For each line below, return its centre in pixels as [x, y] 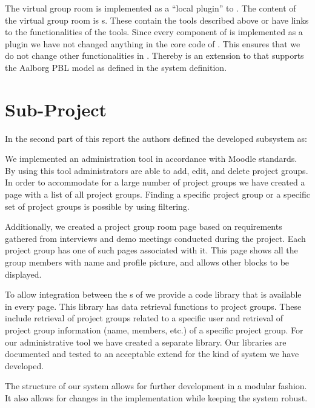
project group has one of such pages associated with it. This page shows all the [151, 250]
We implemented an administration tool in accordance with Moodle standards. [151, 159]
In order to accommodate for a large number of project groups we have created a [155, 182]
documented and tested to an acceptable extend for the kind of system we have [152, 354]
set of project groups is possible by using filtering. [97, 206]
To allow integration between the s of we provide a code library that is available [153, 294]
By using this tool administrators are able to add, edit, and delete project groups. [157, 170]
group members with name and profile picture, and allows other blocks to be [147, 262]
